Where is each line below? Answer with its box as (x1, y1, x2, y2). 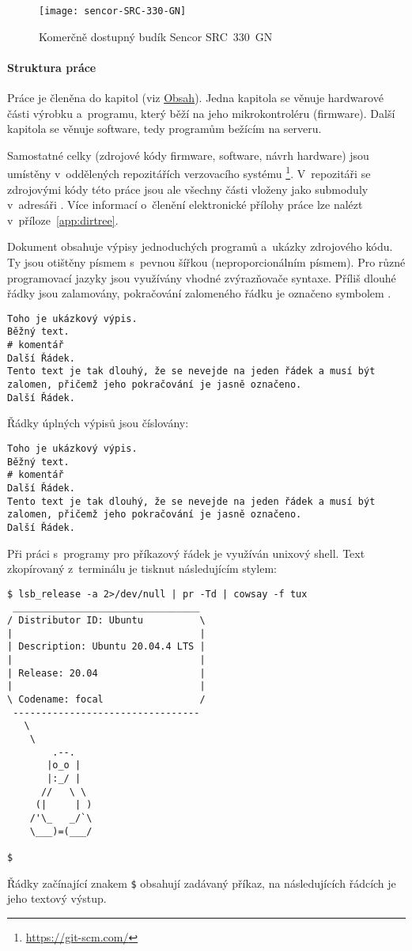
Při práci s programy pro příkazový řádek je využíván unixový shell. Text (7, 544, 365, 561)
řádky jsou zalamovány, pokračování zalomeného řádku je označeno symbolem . (7, 285, 391, 301)
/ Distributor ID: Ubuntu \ (7, 615, 206, 627)
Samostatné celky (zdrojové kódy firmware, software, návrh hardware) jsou (7, 146, 369, 163)
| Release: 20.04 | (7, 667, 206, 679)
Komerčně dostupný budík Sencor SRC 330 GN (39, 28, 273, 44)
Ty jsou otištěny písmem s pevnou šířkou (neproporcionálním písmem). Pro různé (7, 254, 406, 271)
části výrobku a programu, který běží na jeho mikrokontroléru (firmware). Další (7, 104, 395, 121)
